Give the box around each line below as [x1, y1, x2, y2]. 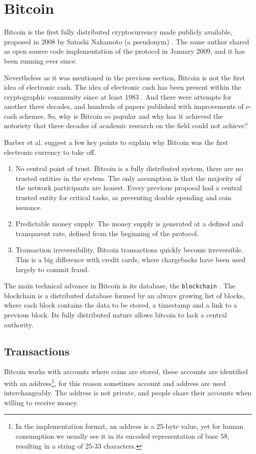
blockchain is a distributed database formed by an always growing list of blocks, [4, 290, 245, 300]
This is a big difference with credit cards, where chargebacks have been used [15, 254, 246, 264]
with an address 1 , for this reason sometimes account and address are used [4, 377, 226, 388]
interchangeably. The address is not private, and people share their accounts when [4, 387, 252, 398]
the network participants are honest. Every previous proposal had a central [15, 182, 242, 193]
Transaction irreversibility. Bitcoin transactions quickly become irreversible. [15, 244, 243, 255]
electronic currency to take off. [4, 146, 96, 157]
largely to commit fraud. [15, 264, 90, 274]
